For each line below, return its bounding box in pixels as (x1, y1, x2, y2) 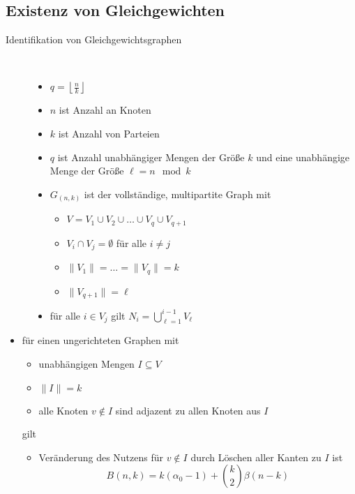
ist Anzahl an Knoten (59, 103, 151, 117)
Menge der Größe (50, 163, 124, 178)
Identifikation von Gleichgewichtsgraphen (6, 32, 182, 47)
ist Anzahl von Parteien (58, 126, 160, 140)
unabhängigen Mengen (38, 356, 135, 370)
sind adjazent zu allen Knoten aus (115, 403, 261, 417)
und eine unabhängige (256, 149, 350, 164)
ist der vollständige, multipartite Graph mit (84, 186, 271, 201)
